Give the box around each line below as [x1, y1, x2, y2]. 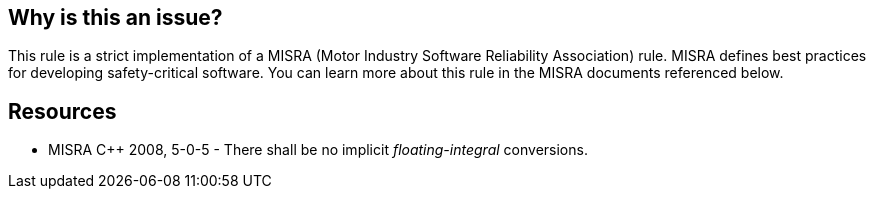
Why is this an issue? [8, 5, 223, 30]
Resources [8, 98, 117, 124]
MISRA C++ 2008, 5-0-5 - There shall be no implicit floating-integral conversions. [48, 141, 588, 159]
